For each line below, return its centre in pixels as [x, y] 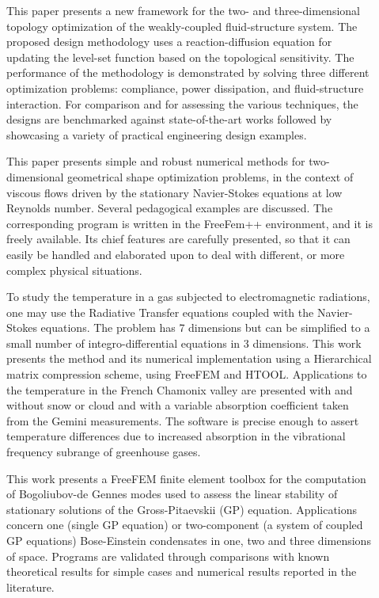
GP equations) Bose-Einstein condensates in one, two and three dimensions [189, 540]
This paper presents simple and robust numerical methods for [156, 161]
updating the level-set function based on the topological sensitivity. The [180, 57]
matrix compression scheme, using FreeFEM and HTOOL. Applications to [187, 374]
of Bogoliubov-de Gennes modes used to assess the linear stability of [172, 494]
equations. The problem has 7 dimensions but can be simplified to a [205, 328]
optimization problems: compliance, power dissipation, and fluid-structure [185, 88]
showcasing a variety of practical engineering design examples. [157, 134]
